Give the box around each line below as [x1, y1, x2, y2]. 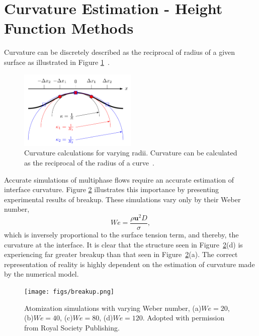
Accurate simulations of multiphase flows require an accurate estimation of [4, 174, 234, 185]
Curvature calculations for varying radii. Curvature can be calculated [24, 147, 237, 158]
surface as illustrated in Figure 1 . [4, 56, 110, 67]
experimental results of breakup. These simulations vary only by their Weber [4, 194, 241, 204]
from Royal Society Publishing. [24, 322, 120, 332]
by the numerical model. [4, 269, 79, 279]
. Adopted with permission [142, 312, 225, 323]
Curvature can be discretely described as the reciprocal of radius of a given [4, 47, 235, 57]
